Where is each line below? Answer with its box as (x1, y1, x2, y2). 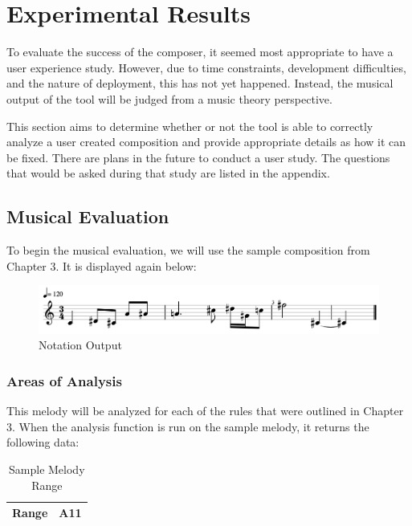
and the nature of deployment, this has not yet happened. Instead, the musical (6, 75, 394, 92)
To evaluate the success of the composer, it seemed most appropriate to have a (6, 43, 394, 60)
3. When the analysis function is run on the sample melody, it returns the (6, 418, 369, 434)
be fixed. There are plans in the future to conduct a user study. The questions (6, 149, 390, 165)
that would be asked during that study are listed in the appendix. (6, 165, 330, 181)
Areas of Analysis (6, 370, 122, 390)
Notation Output (39, 336, 122, 353)
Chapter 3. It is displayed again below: (6, 257, 197, 274)
